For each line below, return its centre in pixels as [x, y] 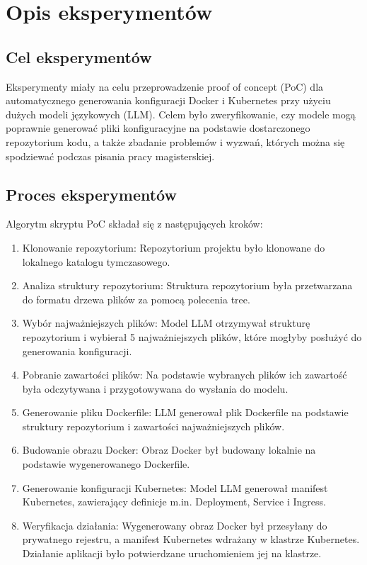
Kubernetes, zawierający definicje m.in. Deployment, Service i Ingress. [174, 502]
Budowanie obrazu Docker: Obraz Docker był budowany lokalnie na [169, 450]
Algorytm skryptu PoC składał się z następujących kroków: [134, 224]
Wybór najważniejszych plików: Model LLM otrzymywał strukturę [166, 323]
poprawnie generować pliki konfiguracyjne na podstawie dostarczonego [158, 128]
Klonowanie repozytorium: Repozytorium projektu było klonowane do [174, 247]
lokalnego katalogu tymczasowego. [96, 261]
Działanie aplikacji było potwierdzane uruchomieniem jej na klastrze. [172, 553]
